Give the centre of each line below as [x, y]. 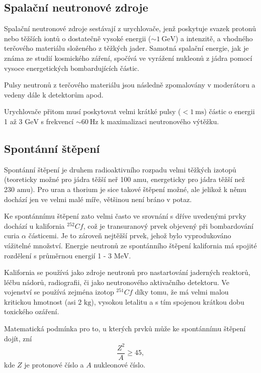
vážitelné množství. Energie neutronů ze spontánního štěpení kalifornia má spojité [130, 245]
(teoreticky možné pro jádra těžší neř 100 [68, 179]
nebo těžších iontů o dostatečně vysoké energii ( [78, 38]
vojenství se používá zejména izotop [59, 292]
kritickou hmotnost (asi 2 [43, 301]
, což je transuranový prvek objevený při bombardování [168, 225]
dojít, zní [18, 338]
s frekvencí [57, 121]
